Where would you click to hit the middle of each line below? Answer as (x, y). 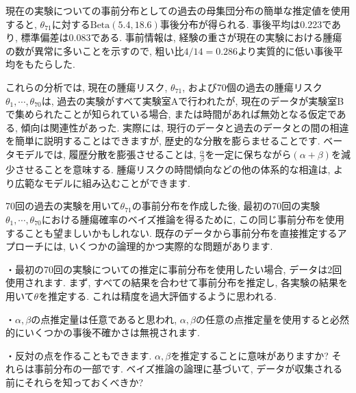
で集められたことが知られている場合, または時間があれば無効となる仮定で (171, 114)
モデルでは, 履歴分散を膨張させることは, (105, 154)
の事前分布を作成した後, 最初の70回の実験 (226, 206)
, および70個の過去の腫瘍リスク (252, 87)
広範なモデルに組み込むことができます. (102, 182)
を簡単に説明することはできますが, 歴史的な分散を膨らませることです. (163, 141)
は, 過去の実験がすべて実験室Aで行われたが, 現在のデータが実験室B (193, 100)
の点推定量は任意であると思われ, (104, 319)
